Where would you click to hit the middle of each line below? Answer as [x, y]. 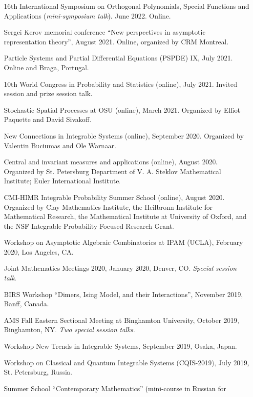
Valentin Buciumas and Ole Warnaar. [60, 145]
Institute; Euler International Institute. [63, 181]
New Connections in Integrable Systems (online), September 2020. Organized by [124, 135]
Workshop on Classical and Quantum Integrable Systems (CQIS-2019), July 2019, [126, 362]
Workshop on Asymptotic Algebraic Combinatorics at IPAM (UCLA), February [124, 242]
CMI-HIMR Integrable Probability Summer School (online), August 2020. [114, 197]
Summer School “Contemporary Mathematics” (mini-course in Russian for [115, 388]
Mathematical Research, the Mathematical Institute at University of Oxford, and [125, 216]
